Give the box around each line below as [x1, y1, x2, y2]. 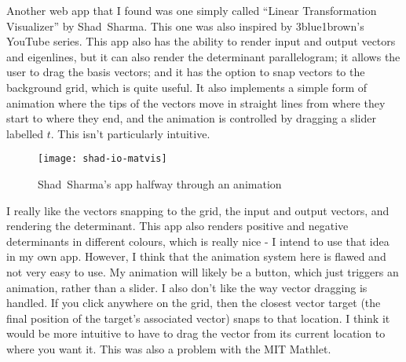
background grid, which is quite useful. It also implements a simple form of [6, 79, 368, 95]
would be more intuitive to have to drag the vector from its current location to [6, 325, 386, 342]
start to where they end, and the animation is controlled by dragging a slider [6, 110, 377, 126]
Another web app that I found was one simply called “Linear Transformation [6, 2, 377, 18]
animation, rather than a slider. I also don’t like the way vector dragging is [6, 279, 368, 295]
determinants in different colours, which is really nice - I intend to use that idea [6, 232, 390, 249]
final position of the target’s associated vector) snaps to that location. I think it [6, 309, 390, 326]
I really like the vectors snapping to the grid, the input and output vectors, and [6, 202, 390, 218]
